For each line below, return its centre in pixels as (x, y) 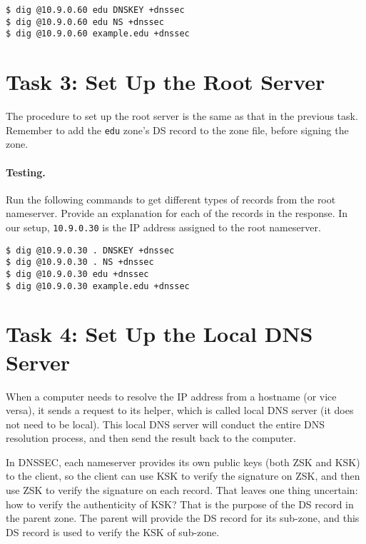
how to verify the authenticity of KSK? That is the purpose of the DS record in (180, 504)
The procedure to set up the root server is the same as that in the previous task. (182, 116)
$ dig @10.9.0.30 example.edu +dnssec (98, 286)
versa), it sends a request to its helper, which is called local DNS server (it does (180, 410)
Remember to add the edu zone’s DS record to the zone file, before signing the (177, 130)
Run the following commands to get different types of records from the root (171, 199)
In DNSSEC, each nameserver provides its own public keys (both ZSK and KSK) (183, 462)
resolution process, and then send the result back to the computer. (151, 438)
